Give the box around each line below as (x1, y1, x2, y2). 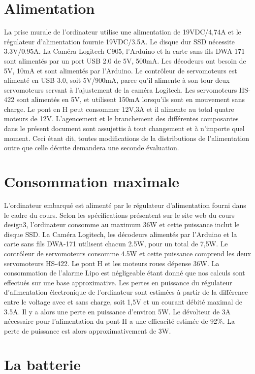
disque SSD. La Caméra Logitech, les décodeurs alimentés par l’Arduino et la (4, 229, 237, 239)
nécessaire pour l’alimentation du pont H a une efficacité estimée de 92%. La (4, 316, 235, 326)
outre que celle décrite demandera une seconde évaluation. (4, 142, 179, 153)
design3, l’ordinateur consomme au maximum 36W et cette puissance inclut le (4, 219, 240, 230)
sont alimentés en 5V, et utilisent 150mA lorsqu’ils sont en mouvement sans (16, 94, 245, 104)
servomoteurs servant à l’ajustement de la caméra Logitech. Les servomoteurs (4, 84, 237, 95)
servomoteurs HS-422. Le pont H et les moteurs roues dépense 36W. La (4, 258, 220, 268)
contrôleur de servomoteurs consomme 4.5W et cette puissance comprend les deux (4, 248, 251, 258)
